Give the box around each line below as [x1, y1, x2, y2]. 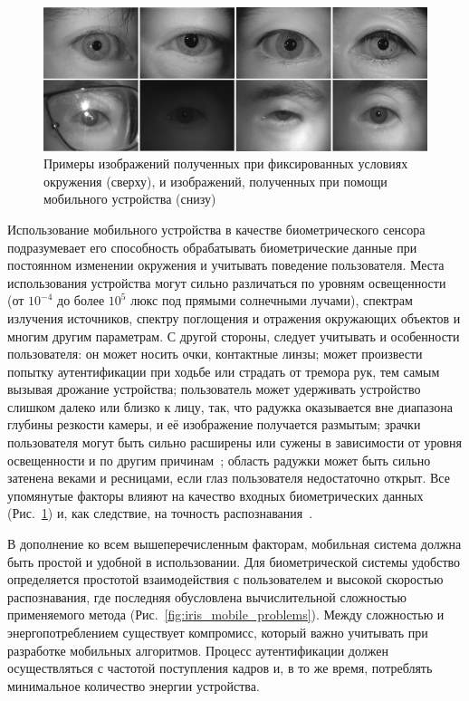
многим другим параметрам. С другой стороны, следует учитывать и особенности [7, 326, 460, 345]
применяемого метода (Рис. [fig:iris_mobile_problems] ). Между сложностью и [7, 605, 445, 624]
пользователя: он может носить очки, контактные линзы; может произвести [7, 344, 423, 363]
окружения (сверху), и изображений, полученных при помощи [43, 171, 388, 190]
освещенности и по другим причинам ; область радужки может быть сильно [7, 450, 431, 469]
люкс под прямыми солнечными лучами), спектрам [130, 291, 413, 310]
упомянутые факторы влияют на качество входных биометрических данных [7, 485, 424, 504]
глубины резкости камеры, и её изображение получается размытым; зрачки [7, 415, 421, 434]
